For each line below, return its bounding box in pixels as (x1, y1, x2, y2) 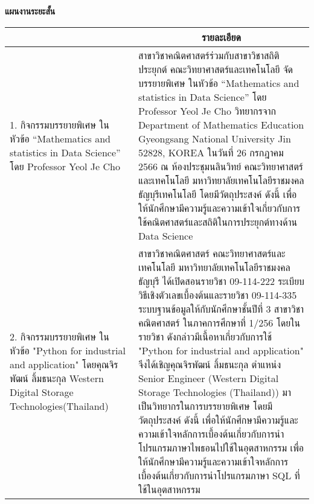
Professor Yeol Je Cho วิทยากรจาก (138, 103, 277, 118)
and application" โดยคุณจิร (10, 357, 118, 371)
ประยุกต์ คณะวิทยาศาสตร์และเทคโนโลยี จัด (138, 62, 293, 76)
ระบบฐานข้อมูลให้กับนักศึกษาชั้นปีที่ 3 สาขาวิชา (138, 301, 304, 316)
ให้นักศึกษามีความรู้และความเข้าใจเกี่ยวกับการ (138, 200, 301, 215)
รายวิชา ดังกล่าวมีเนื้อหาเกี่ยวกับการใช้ (138, 329, 272, 343)
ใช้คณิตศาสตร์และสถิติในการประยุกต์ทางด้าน (138, 214, 298, 229)
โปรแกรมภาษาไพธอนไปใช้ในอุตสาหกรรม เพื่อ (138, 440, 304, 455)
